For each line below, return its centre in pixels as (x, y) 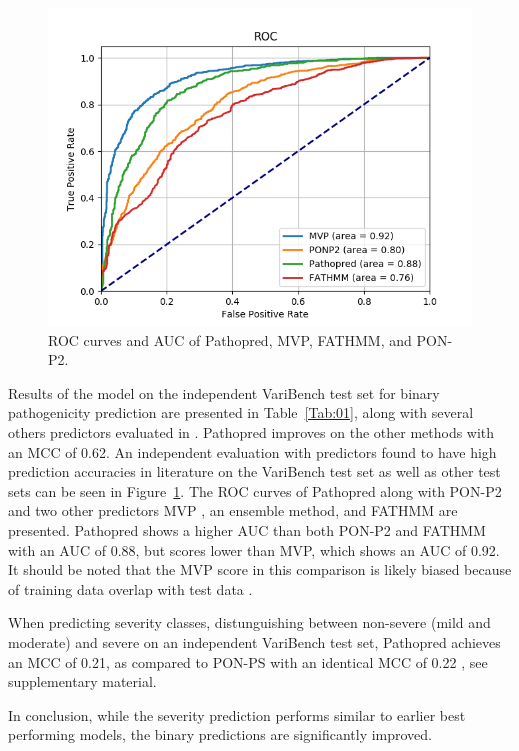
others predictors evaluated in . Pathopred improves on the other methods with (251, 431)
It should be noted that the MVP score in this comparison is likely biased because (260, 569)
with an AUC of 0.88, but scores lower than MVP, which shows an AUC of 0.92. (254, 549)
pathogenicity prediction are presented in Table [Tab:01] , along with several (241, 412)
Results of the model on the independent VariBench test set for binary (224, 392)
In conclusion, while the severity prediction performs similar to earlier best (237, 714)
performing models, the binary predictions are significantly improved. (220, 734)
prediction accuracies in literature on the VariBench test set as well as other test (254, 471)
